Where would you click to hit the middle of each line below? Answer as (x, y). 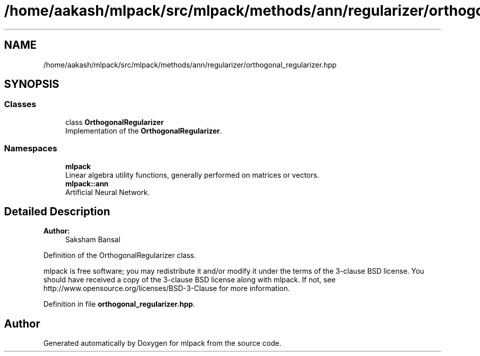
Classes (20, 104)
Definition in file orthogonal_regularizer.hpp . (119, 304)
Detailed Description (57, 211)
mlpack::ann (87, 183)
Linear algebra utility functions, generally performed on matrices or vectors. (192, 175)
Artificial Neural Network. (108, 192)
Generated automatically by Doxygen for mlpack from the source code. (162, 343)
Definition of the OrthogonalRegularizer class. (120, 255)
